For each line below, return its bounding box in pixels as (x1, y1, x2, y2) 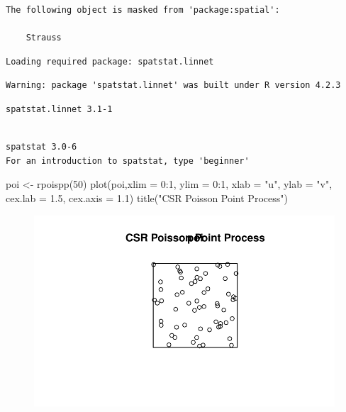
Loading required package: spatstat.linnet (6, 56, 214, 67)
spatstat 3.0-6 (6, 142, 77, 152)
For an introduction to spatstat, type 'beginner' (6, 155, 250, 166)
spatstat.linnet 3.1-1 (6, 104, 113, 114)
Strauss (26, 33, 62, 43)
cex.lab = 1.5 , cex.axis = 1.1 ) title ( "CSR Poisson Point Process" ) (6, 190, 288, 205)
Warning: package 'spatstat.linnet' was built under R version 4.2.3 (6, 80, 341, 91)
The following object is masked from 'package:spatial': (6, 5, 280, 15)
